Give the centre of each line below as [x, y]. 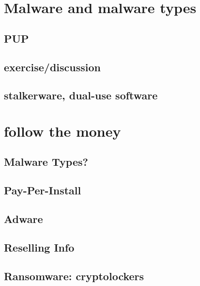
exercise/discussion [53, 67]
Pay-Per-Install [43, 190]
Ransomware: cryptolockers [74, 276]
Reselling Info [39, 247]
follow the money [62, 131]
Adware [23, 219]
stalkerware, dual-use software [81, 95]
